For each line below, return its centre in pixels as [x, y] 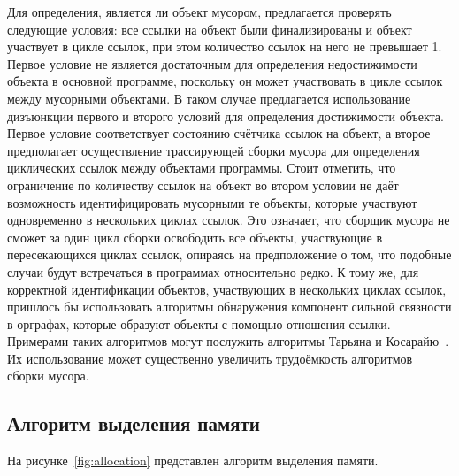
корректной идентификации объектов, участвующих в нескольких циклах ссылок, [227, 289]
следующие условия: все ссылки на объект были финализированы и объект [210, 29]
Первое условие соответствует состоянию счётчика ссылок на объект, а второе [219, 133]
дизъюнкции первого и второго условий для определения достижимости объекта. [226, 115]
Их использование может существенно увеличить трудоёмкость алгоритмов [210, 358]
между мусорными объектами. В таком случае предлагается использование [209, 98]
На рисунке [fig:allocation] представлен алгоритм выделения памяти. [193, 461]
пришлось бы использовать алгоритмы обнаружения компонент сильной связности [229, 307]
